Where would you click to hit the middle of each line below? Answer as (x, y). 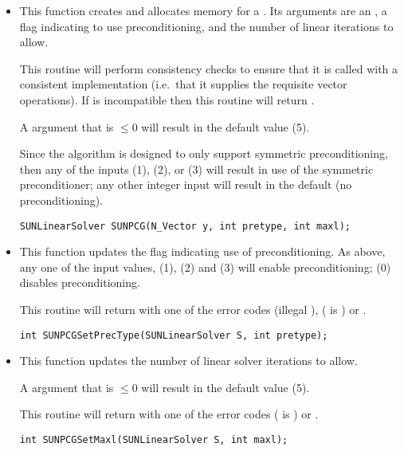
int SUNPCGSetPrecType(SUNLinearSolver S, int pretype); (174, 335)
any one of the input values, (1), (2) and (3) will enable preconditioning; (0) (205, 267)
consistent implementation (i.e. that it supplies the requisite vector (183, 84)
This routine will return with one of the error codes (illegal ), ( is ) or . (193, 309)
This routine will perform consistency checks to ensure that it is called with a (209, 68)
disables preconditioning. (80, 282)
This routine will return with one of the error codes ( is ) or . (169, 414)
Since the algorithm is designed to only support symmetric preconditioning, (204, 153)
